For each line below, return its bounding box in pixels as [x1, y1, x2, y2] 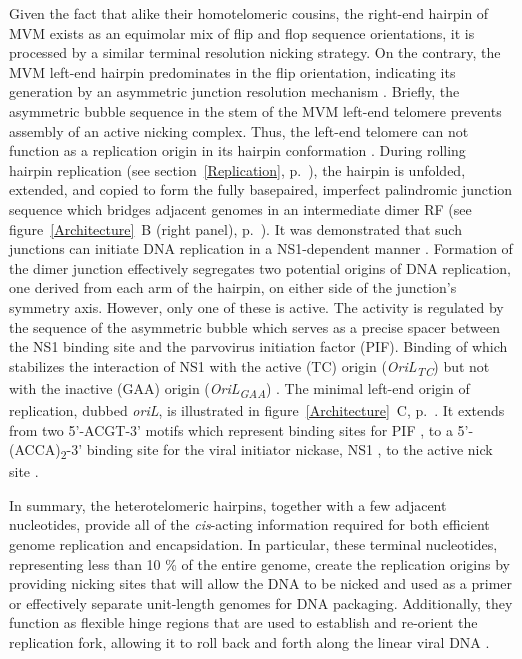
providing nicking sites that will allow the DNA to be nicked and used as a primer [9, 573, 513, 594]
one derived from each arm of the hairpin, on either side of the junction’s [9, 277, 457, 298]
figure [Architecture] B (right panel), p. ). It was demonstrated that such [9, 218, 462, 239]
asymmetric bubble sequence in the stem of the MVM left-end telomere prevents [9, 100, 502, 121]
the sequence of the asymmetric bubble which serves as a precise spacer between [9, 316, 500, 337]
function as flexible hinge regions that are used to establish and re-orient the [9, 612, 478, 633]
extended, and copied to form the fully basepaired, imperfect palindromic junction [9, 179, 513, 200]
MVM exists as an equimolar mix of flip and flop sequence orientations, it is [9, 22, 475, 43]
